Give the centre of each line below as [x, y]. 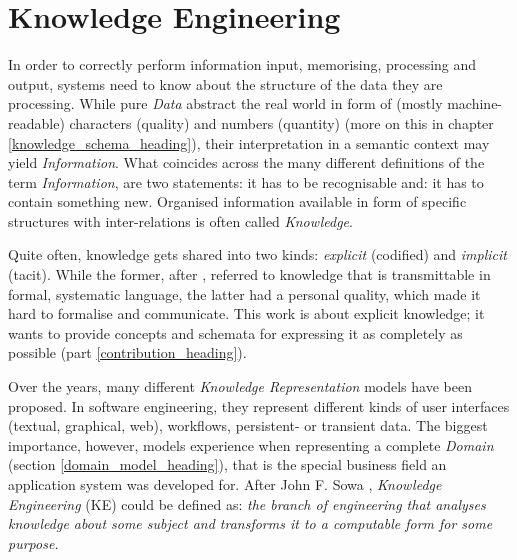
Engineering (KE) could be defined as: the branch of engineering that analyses [247, 503]
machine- [475, 103]
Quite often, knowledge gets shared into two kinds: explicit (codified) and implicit [257, 254]
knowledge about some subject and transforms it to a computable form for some [250, 523]
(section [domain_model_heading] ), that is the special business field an [227, 464]
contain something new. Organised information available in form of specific [237, 201]
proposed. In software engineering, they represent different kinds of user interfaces [259, 405]
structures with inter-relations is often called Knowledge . [180, 220]
